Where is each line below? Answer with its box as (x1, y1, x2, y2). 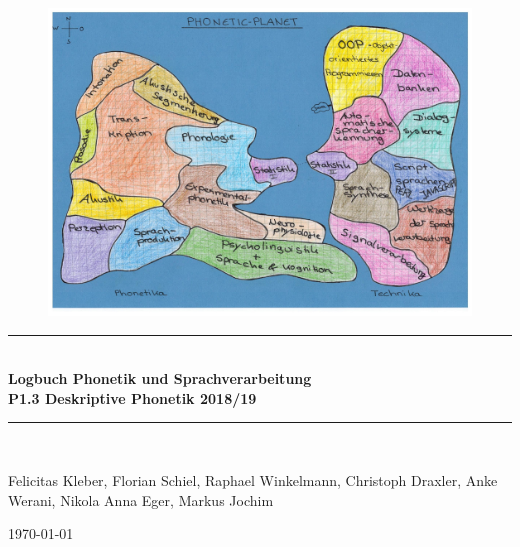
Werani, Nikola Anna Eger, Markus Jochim (8, 489, 274, 510)
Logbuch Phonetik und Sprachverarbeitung (8, 368, 312, 389)
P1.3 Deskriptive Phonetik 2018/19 (8, 387, 257, 408)
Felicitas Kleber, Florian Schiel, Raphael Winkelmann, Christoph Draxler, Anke (8, 470, 498, 491)
